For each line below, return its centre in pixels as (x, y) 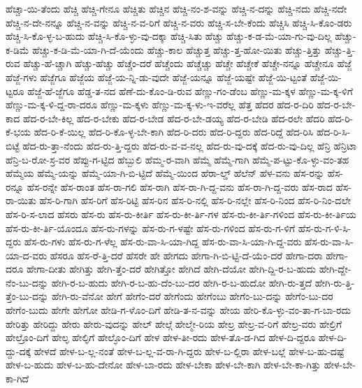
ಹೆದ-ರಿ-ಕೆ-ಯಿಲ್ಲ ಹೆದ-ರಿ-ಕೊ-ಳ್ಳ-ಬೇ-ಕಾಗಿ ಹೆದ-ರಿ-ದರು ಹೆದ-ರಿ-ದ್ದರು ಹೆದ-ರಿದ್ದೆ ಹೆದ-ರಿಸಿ (174, 132)
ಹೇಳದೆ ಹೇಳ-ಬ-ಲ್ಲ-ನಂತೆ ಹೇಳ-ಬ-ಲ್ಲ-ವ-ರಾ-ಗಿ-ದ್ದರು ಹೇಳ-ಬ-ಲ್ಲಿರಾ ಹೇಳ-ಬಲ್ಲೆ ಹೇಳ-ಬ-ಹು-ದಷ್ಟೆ (189, 351)
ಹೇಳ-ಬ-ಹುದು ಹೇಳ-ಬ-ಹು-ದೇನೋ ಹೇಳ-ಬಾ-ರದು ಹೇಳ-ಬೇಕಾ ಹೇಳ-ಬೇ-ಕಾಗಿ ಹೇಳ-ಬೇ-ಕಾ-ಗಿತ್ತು (163, 365)
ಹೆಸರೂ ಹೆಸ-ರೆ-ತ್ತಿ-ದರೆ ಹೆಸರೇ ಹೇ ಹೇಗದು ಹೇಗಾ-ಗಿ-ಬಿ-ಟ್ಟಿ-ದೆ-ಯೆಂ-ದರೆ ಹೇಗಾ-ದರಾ (186, 255)
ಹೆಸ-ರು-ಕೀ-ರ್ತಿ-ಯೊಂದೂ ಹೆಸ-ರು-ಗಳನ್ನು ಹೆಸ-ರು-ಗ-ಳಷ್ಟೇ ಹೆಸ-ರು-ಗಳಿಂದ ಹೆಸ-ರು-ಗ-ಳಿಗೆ (151, 228)
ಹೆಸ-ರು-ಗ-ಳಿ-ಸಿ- (325, 228)
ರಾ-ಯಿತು (21, 200)
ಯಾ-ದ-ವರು (27, 255)
